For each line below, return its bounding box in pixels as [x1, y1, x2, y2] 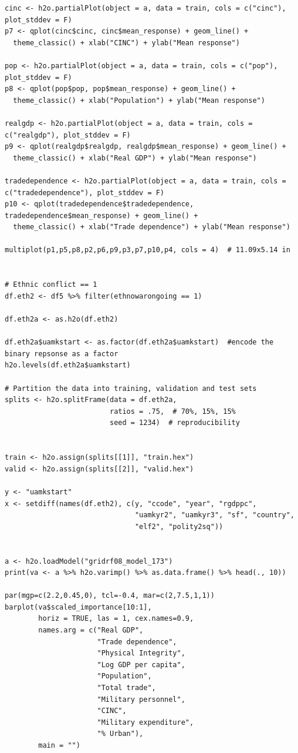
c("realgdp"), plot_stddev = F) [5, 130, 131, 139]
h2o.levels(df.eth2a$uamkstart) [5, 361, 131, 370]
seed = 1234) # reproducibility [109, 419, 240, 427]
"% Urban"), [97, 729, 144, 738]
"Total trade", [97, 684, 156, 692]
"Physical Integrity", [97, 649, 185, 658]
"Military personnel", [97, 695, 185, 704]
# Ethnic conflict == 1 [5, 280, 97, 289]
